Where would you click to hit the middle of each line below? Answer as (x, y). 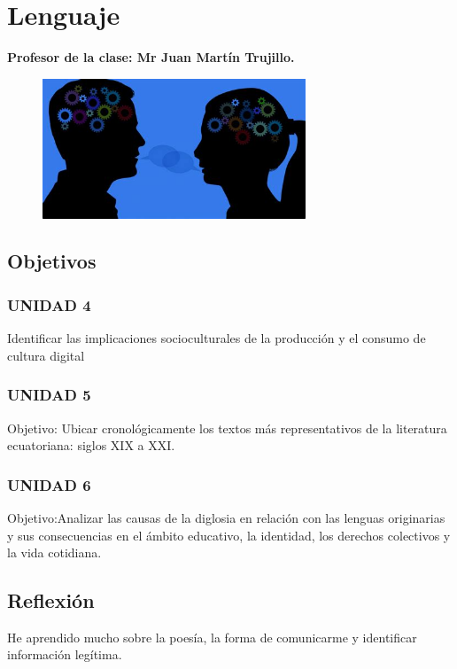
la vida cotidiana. (54, 552)
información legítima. (65, 654)
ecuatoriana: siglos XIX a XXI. (91, 445)
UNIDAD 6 (49, 484)
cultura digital (46, 355)
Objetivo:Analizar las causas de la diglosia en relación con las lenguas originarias (226, 517)
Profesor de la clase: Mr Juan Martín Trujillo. (151, 57)
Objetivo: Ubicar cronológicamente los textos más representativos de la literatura (227, 428)
